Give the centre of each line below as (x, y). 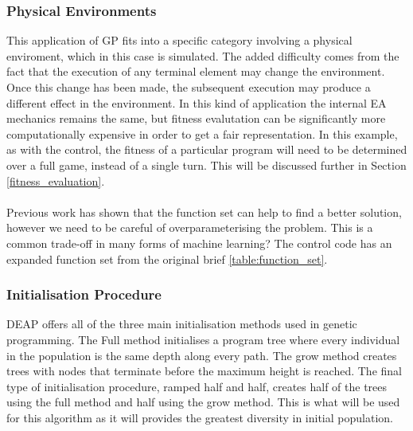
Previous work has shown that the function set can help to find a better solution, (204, 212)
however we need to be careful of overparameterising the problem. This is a (190, 227)
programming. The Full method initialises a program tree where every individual (203, 339)
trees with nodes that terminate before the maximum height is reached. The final (204, 371)
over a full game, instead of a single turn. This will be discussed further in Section (206, 165)
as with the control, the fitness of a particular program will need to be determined (207, 149)
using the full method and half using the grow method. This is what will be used (203, 402)
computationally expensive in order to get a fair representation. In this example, (202, 133)
